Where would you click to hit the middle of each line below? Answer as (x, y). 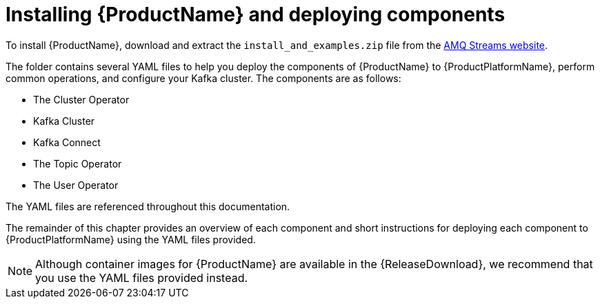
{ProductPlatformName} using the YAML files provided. (131, 239)
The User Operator (76, 185)
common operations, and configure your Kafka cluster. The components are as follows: (203, 78)
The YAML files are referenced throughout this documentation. (148, 206)
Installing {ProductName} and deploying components (256, 14)
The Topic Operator (78, 163)
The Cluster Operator (81, 99)
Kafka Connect (67, 142)
